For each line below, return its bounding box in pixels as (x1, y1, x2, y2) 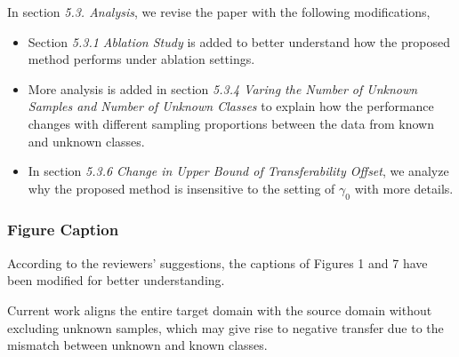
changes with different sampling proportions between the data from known (28, 114, 434, 132)
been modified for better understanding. (7, 271, 225, 290)
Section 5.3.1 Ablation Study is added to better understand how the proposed (28, 32, 450, 51)
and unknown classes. (28, 131, 145, 150)
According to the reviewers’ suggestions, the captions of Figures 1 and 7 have (7, 253, 428, 272)
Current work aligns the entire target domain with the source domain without (7, 300, 432, 319)
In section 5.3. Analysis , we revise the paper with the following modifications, (7, 3, 431, 20)
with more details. (354, 178, 454, 197)
